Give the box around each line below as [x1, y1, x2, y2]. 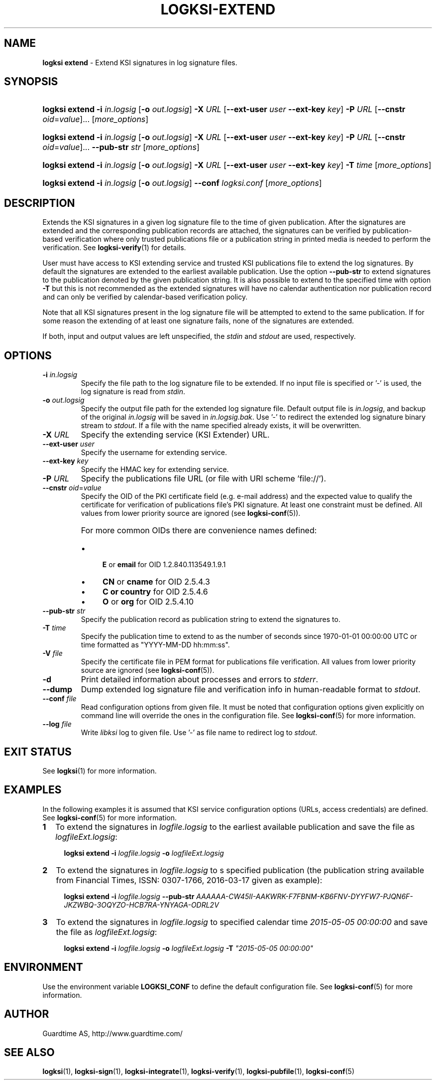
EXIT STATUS [4, 745, 72, 758]
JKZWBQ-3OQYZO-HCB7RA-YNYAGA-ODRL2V [64, 900, 219, 909]
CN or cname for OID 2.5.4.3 [103, 577, 210, 587]
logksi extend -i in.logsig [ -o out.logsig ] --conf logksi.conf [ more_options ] [42, 178, 322, 188]
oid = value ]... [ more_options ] [42, 114, 149, 125]
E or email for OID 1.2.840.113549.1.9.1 [102, 560, 226, 569]
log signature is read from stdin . [81, 387, 185, 396]
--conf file [42, 694, 77, 703]
